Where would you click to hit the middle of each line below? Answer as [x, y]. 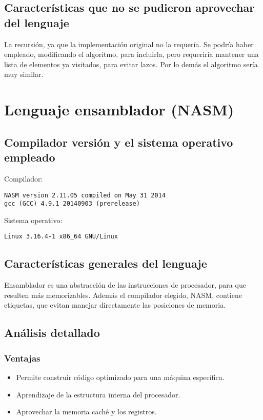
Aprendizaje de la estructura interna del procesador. [98, 394]
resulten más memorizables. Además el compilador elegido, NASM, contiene [123, 295]
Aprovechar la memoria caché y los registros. [86, 412]
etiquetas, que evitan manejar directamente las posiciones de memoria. [115, 305]
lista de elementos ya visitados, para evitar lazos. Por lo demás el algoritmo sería [131, 64]
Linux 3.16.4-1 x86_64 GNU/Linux [61, 237]
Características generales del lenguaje [106, 263]
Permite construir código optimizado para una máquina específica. [120, 377]
